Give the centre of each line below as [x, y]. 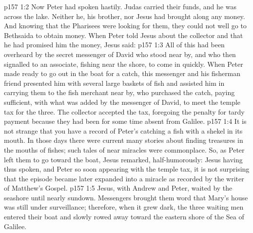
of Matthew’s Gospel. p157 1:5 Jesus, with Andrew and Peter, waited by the [118, 188]
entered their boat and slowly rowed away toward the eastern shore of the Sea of [124, 217]
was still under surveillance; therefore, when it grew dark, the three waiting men [124, 207]
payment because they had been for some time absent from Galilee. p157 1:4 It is [125, 121]
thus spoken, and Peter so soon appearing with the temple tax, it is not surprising [127, 169]
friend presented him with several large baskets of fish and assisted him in [114, 83]
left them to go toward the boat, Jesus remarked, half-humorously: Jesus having [123, 159]
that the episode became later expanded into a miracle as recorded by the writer [124, 178]
